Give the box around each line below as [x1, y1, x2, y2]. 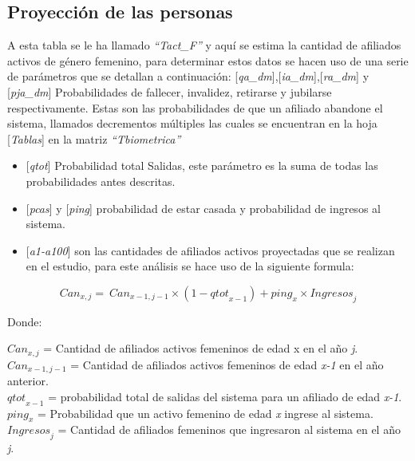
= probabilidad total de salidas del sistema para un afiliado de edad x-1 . [48, 388, 402, 404]
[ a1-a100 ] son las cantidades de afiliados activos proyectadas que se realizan [26, 242, 395, 258]
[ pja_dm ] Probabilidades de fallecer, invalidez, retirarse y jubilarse [7, 83, 332, 100]
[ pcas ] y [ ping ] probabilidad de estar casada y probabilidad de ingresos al [26, 199, 381, 216]
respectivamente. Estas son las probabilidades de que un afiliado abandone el [7, 99, 383, 116]
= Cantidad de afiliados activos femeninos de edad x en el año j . [43, 340, 358, 357]
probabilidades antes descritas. [26, 172, 176, 189]
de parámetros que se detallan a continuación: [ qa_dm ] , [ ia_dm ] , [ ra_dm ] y [7, 68, 370, 85]
